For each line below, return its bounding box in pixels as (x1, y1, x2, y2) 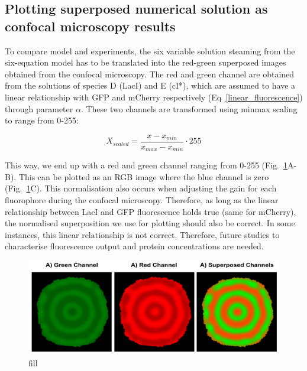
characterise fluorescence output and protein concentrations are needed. (5, 240, 264, 252)
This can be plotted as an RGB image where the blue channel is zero (18, 170, 269, 183)
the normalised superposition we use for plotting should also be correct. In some (5, 217, 295, 229)
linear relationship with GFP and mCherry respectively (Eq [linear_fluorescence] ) (5, 90, 303, 103)
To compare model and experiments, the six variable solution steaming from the (5, 44, 295, 57)
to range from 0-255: (5, 114, 79, 126)
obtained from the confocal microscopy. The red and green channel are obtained (5, 67, 295, 80)
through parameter (5, 102, 73, 115)
